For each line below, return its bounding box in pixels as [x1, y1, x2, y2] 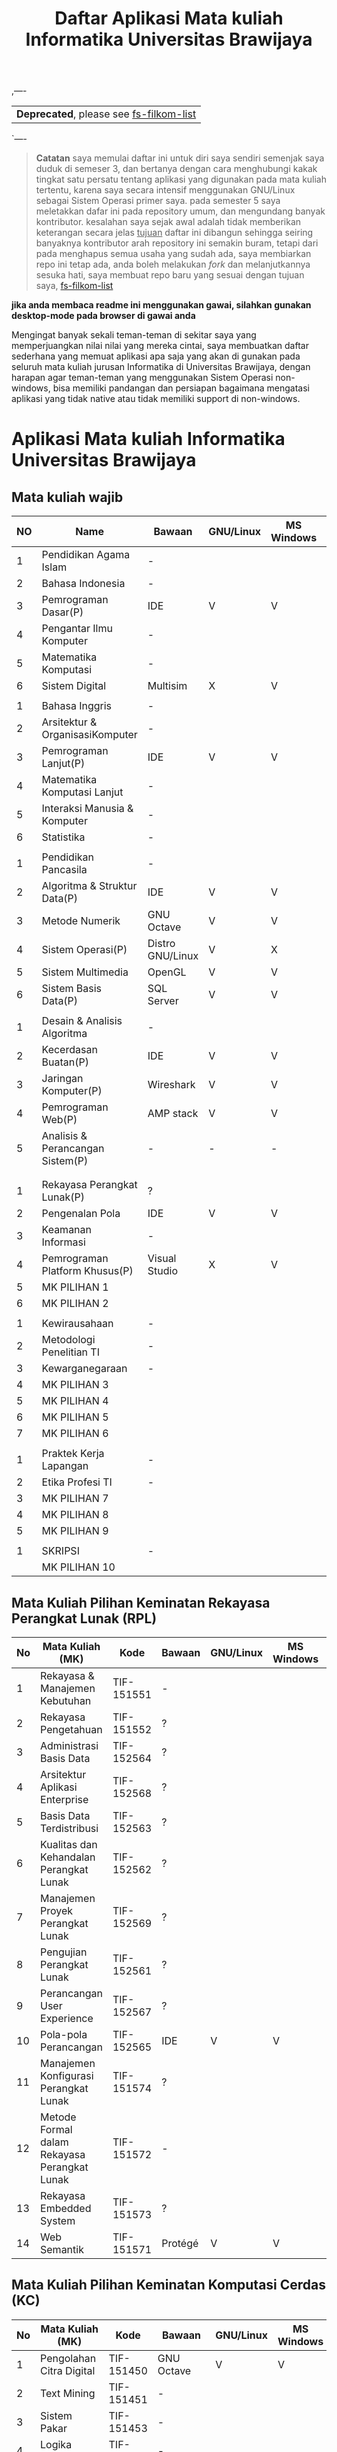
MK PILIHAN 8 [41, 1508, 109, 1522]
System [40, 2214, 76, 2227]
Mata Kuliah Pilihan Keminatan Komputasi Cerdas [11, 2277, 327, 2294]
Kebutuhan [40, 1694, 92, 1707]
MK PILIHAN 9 [41, 1524, 109, 1538]
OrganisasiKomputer [41, 728, 138, 742]
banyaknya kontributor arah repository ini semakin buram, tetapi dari [35, 237, 319, 249]
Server [147, 994, 179, 1008]
